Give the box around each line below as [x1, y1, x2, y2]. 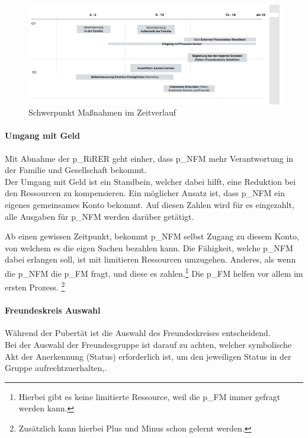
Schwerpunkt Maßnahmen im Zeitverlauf [28, 106, 176, 119]
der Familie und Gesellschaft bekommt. [5, 164, 147, 176]
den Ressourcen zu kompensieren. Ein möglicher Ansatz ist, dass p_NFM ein [5, 187, 285, 199]
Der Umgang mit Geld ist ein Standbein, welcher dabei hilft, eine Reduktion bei [5, 175, 296, 187]
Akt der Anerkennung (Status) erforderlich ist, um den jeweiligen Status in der [5, 350, 291, 362]
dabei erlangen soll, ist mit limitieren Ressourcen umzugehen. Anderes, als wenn [5, 253, 296, 266]
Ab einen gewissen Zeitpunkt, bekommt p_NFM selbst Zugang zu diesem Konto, [5, 230, 299, 242]
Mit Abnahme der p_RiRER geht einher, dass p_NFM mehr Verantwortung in [5, 152, 294, 164]
